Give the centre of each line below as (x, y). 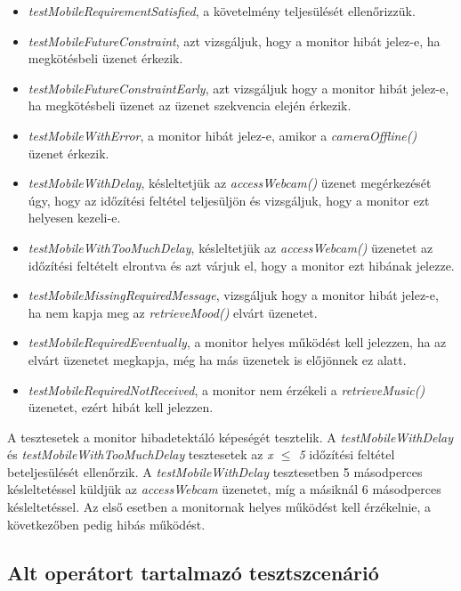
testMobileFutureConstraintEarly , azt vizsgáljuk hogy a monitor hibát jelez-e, (239, 88)
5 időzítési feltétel (347, 454)
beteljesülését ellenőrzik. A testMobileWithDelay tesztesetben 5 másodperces (215, 471)
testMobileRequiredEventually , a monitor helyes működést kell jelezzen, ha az (237, 342)
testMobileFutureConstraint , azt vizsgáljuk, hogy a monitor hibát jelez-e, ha (234, 40)
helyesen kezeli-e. (74, 218)
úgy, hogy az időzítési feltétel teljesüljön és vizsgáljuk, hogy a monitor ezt (229, 200)
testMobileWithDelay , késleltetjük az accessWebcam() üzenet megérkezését (230, 183)
